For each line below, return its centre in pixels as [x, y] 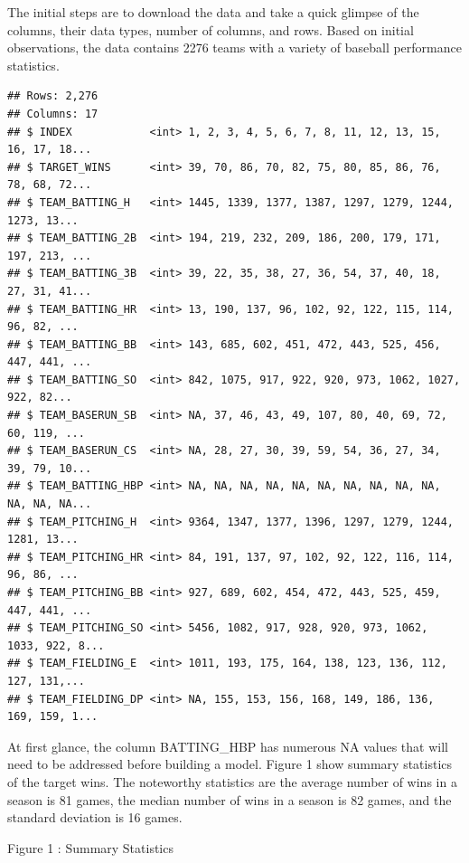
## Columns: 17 [53, 114]
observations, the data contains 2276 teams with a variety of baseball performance [234, 47]
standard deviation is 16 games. [95, 817]
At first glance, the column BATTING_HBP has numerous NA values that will [228, 746]
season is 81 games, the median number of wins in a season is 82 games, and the [230, 799]
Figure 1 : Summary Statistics [90, 847]
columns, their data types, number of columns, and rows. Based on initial [211, 29]
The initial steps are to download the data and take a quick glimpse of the [213, 12]
